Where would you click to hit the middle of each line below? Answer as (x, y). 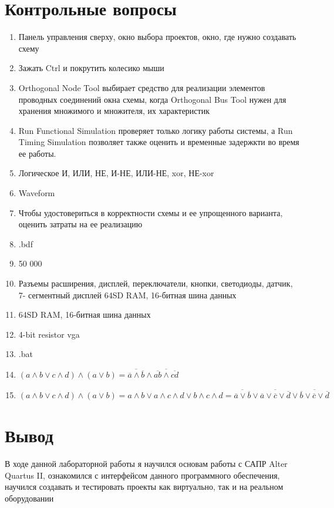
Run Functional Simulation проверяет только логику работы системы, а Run (156, 130)
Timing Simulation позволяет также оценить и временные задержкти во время (159, 142)
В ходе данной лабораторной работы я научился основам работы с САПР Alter (146, 464)
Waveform (37, 193)
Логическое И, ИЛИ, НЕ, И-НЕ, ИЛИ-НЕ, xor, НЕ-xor (116, 173)
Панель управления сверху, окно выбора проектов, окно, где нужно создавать (157, 37)
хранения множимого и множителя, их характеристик (114, 111)
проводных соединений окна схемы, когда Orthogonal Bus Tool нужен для (152, 99)
